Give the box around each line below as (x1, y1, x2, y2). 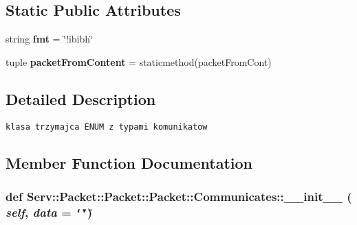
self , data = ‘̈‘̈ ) (6, 203, 93, 220)
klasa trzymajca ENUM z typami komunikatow (6, 121, 208, 132)
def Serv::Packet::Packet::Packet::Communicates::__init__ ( (6, 187, 352, 204)
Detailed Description (6, 88, 156, 109)
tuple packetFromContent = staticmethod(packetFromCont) (6, 54, 272, 69)
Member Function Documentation (6, 152, 253, 173)
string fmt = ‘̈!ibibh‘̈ (6, 32, 93, 46)
